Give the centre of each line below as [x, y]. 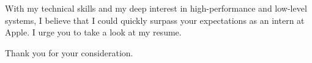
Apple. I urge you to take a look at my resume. [93, 32]
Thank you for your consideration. [69, 52]
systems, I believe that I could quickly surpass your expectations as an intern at [155, 20]
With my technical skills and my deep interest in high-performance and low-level [156, 8]
